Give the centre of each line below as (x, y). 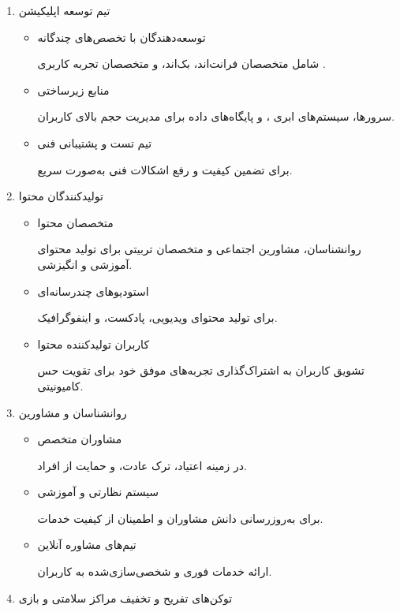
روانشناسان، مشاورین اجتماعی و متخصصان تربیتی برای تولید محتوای (199, 249)
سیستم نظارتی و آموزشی (98, 492)
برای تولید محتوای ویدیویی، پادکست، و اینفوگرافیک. (157, 317)
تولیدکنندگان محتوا (61, 196)
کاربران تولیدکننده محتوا (93, 343)
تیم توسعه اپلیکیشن (64, 10)
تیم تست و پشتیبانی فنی (95, 142)
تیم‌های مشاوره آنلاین (87, 545)
